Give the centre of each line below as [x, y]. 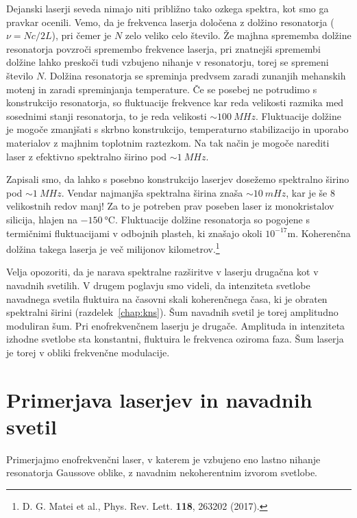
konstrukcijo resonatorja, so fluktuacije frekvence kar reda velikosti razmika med [175, 102]
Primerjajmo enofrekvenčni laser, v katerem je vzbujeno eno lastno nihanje [163, 459]
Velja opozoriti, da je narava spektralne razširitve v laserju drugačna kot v [162, 272]
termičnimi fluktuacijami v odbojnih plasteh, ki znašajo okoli [134, 233]
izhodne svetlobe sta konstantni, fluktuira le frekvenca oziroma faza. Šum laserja [175, 339]
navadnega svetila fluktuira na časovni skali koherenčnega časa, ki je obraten [167, 298]
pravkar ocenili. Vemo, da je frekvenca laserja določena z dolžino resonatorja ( [170, 22]
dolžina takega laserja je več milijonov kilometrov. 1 [113, 248]
